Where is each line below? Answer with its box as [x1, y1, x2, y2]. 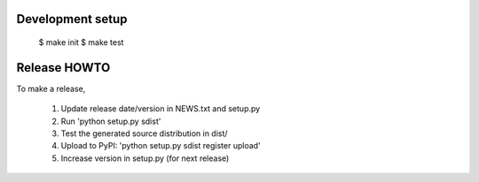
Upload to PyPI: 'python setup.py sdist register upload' [60, 140, 261, 151]
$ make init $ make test [38, 37, 124, 48]
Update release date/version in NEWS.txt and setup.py [60, 103, 261, 114]
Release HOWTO [16, 60, 111, 75]
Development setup [16, 11, 128, 27]
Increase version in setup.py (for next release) [60, 153, 230, 163]
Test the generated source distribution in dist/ [60, 128, 228, 139]
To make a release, [16, 83, 86, 94]
